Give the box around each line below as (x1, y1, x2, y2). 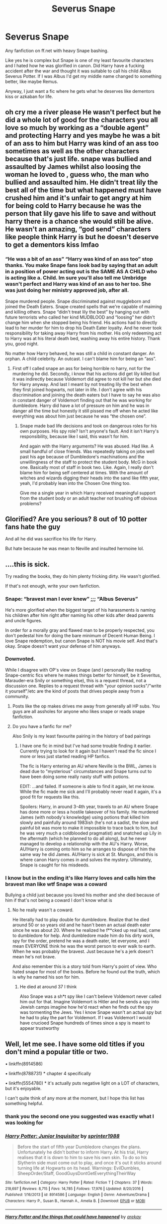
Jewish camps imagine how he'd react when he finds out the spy (19, 1004, 153, 1010)
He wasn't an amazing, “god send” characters (5, 225, 151, 234)
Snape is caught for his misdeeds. (19, 862, 90, 868)
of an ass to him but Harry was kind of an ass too (5, 139, 159, 148)
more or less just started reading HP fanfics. (19, 753, 110, 759)
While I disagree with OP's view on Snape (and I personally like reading (5, 667, 151, 673)
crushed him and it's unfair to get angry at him (5, 194, 152, 202)
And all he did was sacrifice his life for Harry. (5, 536, 97, 542)
